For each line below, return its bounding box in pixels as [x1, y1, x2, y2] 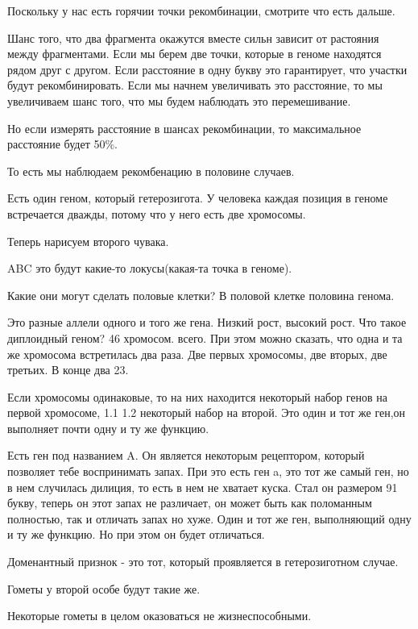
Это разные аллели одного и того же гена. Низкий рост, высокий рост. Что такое [7, 314, 407, 331]
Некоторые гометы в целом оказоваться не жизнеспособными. [7, 607, 312, 624]
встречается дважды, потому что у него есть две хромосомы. [7, 205, 306, 222]
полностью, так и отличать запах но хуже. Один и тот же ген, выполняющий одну [7, 510, 412, 527]
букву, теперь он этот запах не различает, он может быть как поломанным [7, 494, 372, 511]
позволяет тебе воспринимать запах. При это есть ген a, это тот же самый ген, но [7, 463, 409, 480]
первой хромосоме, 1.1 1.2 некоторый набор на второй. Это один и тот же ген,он [7, 404, 406, 421]
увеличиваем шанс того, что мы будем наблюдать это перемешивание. [7, 92, 351, 109]
